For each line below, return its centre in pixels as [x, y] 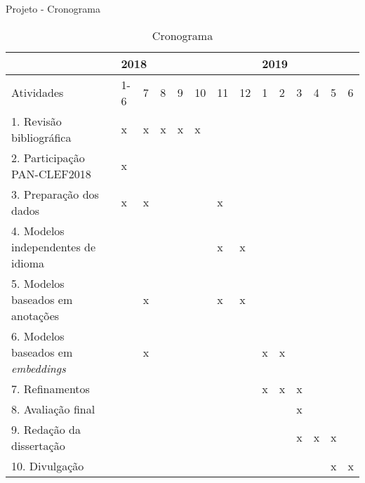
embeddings [39, 368]
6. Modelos [38, 336]
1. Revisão [36, 121]
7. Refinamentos [51, 388]
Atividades [38, 93]
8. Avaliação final [53, 409]
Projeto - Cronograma [53, 8]
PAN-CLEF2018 [51, 173]
